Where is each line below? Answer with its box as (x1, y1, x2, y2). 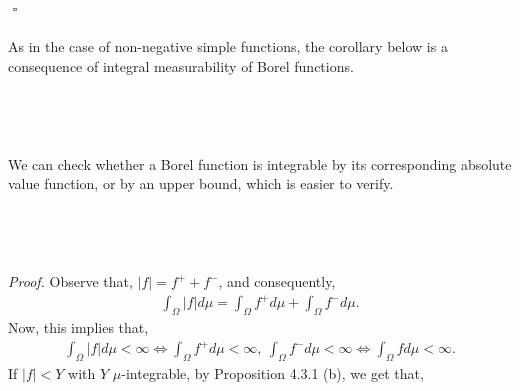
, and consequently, (218, 271, 336, 292)
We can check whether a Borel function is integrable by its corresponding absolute (8, 153, 512, 174)
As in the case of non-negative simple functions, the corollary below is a (8, 36, 448, 57)
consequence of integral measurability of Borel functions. (8, 55, 354, 76)
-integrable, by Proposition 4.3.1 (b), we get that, (121, 363, 424, 384)
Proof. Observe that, (8, 271, 133, 292)
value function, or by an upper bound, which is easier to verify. (8, 173, 394, 194)
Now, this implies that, (8, 317, 149, 338)
